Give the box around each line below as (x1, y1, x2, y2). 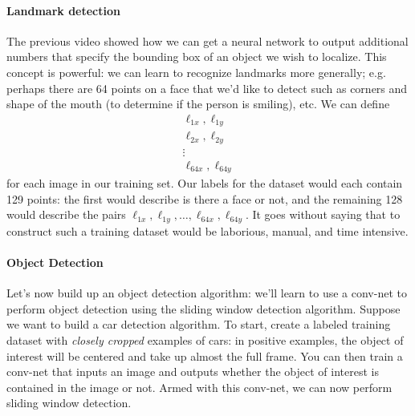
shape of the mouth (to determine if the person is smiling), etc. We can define (6, 95, 390, 112)
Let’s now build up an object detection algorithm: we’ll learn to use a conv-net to (6, 285, 407, 301)
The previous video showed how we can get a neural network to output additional (6, 32, 409, 49)
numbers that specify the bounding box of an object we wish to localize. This (6, 48, 387, 65)
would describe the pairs (6, 206, 126, 223)
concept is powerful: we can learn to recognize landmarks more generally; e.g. (6, 63, 386, 80)
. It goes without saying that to (245, 206, 401, 223)
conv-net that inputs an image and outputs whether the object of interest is (6, 363, 379, 380)
